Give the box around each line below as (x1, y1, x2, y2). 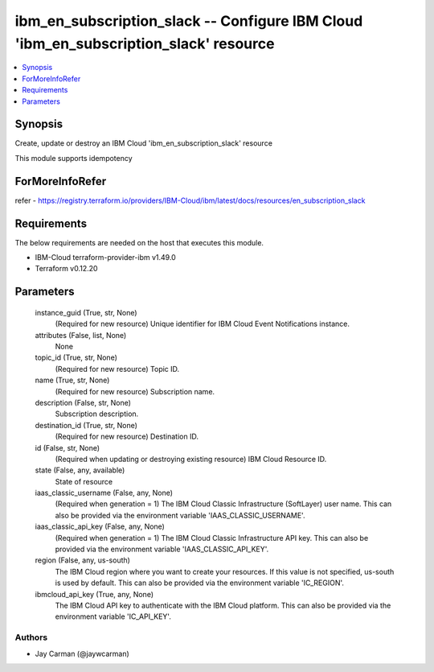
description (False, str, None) (35, 398, 132, 407)
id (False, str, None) (35, 443, 100, 452)
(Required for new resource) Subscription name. (55, 386, 215, 396)
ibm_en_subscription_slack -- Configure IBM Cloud (14, 12, 363, 30)
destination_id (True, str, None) (35, 420, 138, 430)
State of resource (55, 476, 113, 486)
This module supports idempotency (14, 153, 133, 163)
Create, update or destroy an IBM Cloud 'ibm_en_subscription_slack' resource (14, 138, 273, 148)
